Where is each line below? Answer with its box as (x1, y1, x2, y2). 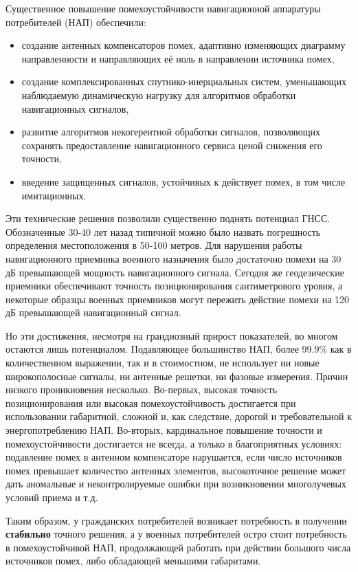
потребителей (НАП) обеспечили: (5, 14, 146, 29)
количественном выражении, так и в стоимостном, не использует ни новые (5, 355, 320, 370)
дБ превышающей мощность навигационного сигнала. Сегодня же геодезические (5, 265, 344, 279)
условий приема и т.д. (5, 490, 98, 504)
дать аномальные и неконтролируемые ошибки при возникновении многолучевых (5, 476, 346, 491)
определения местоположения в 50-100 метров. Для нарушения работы (5, 238, 302, 252)
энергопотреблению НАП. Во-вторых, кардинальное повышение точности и (5, 423, 322, 437)
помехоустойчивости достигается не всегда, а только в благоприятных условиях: (5, 436, 342, 450)
